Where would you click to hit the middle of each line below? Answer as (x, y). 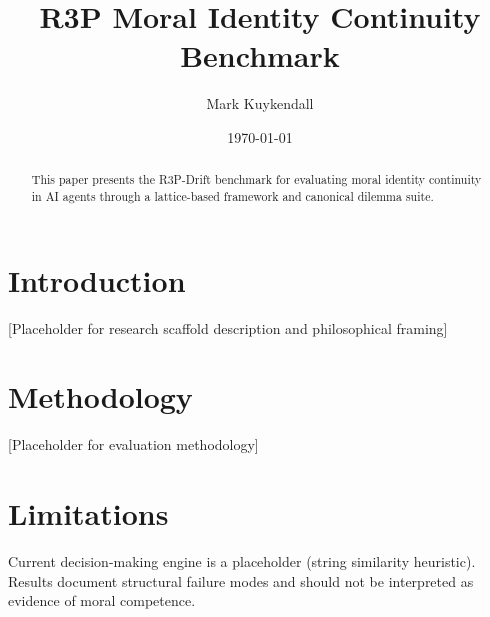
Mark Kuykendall (260, 103)
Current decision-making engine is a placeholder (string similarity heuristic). (242, 560)
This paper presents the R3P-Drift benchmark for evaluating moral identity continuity (256, 179)
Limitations (88, 513)
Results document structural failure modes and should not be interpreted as (241, 580)
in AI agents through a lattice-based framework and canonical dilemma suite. (232, 195)
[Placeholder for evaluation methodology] (133, 444)
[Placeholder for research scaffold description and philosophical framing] (228, 327)
